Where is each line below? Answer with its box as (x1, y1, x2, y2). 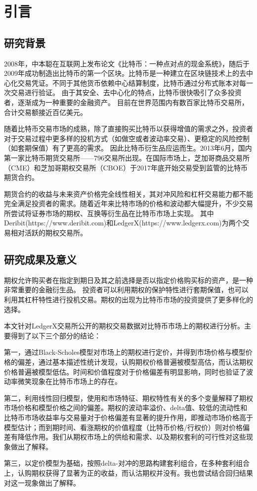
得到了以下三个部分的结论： (10, 330, 101, 340)
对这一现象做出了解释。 (4, 477, 80, 488)
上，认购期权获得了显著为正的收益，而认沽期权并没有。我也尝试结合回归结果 (4, 467, 253, 478)
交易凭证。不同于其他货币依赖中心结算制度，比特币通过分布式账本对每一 (17, 77, 253, 88)
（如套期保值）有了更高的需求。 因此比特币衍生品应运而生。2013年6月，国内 (4, 143, 252, 153)
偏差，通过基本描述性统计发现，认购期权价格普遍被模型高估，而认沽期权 (17, 357, 253, 367)
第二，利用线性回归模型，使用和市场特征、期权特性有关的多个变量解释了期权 (4, 392, 253, 403)
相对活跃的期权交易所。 (10, 227, 87, 238)
